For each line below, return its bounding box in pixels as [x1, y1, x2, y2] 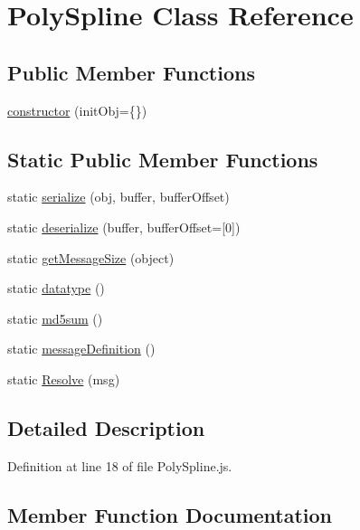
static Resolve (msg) [7, 369, 120, 388]
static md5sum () [7, 308, 103, 327]
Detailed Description [7, 413, 205, 441]
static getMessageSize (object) [7, 248, 175, 267]
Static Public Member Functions [7, 145, 318, 173]
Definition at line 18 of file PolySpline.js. [7, 456, 232, 475]
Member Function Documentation [7, 500, 333, 528]
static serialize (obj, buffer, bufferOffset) [7, 187, 230, 206]
